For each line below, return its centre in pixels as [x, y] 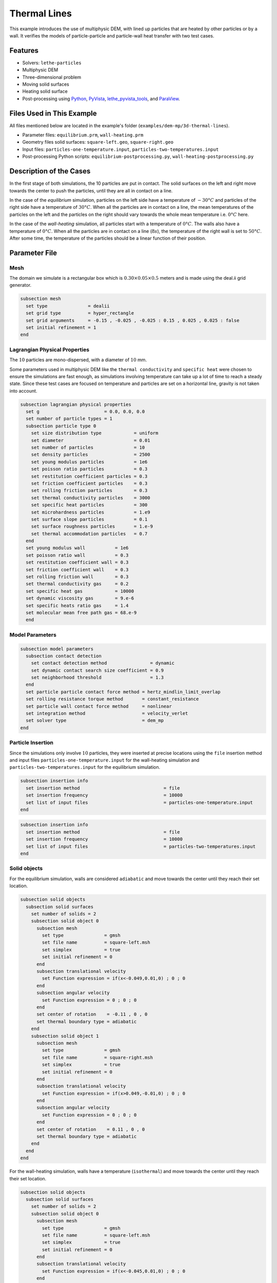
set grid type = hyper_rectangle [80, 313]
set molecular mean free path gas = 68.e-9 [81, 613]
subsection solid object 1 [65, 1036]
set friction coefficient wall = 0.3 [77, 569]
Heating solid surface [45, 91]
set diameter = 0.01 [91, 440]
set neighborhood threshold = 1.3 [97, 678]
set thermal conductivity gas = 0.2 [77, 584]
